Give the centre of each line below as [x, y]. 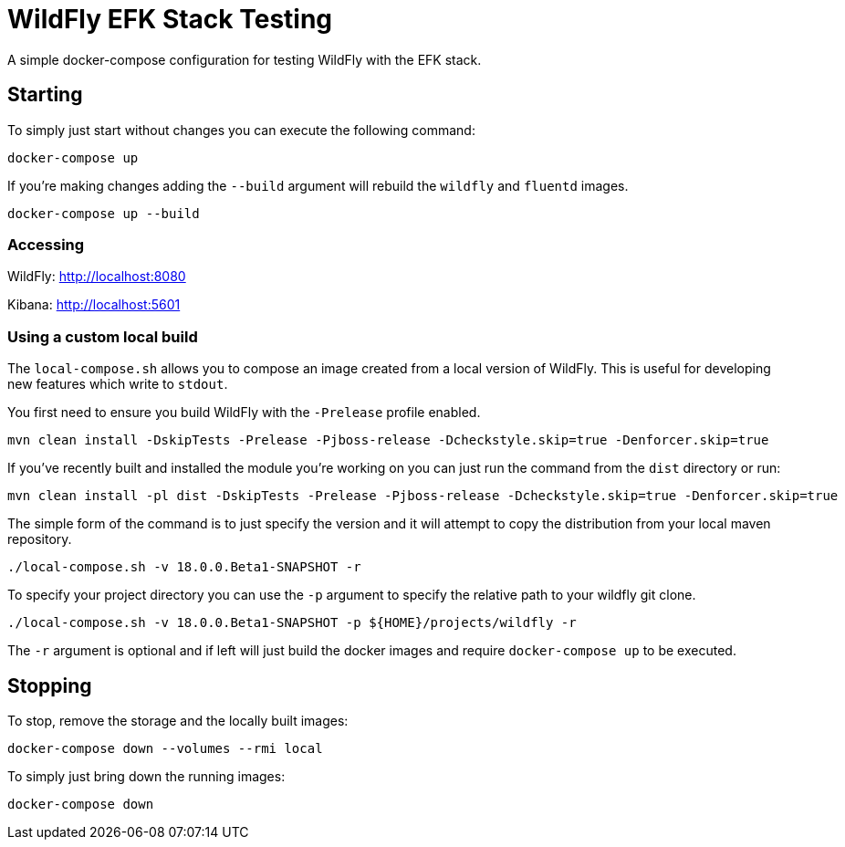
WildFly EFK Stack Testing [170, 19]
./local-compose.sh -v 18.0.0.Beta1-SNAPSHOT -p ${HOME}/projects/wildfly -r [292, 623]
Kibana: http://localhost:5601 [94, 305]
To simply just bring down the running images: [146, 776]
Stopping [50, 685]
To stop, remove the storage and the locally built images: [178, 720]
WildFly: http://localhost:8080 [97, 277]
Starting [45, 95]
